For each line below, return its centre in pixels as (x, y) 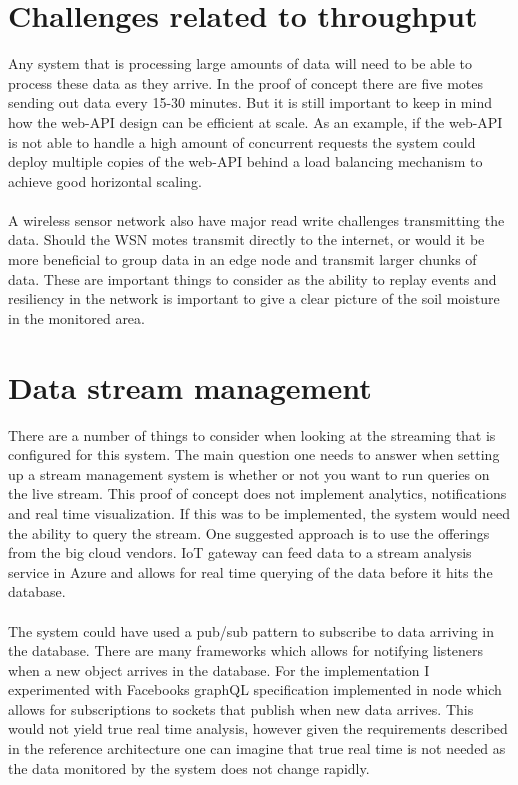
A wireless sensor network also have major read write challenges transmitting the (256, 219)
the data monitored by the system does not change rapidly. (189, 767)
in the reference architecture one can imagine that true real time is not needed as (257, 748)
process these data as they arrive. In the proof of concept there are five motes (246, 82)
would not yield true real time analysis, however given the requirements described (258, 728)
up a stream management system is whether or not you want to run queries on (249, 473)
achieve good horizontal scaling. (105, 180)
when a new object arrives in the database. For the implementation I (219, 669)
